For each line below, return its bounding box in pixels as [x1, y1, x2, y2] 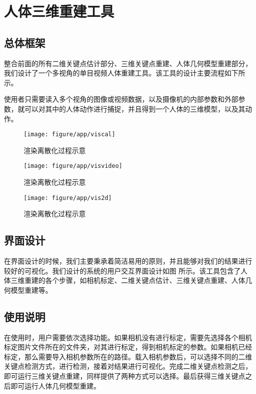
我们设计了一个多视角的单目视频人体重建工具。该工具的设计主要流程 [4, 68, 224, 78]
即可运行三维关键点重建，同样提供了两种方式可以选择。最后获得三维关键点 [4, 371, 245, 381]
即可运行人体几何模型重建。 [10, 380, 100, 391]
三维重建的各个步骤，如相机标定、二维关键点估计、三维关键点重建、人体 [10, 275, 245, 285]
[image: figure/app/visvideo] [24, 162, 123, 170]
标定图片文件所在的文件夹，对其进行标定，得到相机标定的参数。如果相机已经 [4, 342, 252, 352]
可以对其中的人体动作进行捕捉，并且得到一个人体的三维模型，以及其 [24, 103, 245, 114]
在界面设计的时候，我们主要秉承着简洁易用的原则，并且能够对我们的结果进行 [4, 256, 252, 266]
